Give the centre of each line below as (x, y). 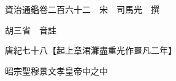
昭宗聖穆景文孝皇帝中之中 (56, 70)
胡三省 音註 (30, 30)
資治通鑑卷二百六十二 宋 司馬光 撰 (82, 9)
